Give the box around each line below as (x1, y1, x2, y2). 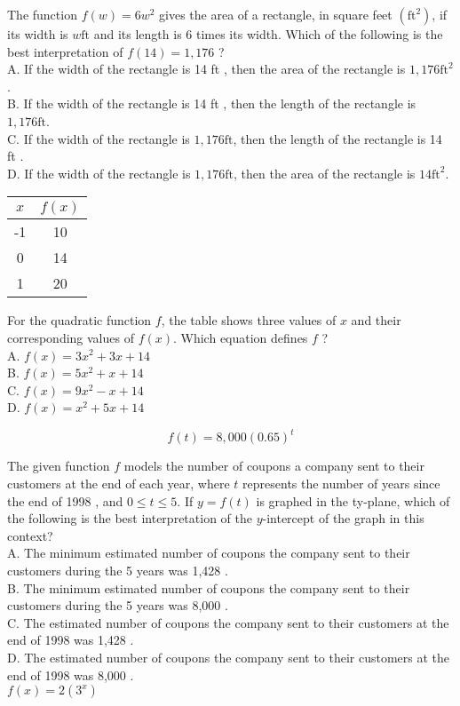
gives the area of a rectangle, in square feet (159, 5, 393, 23)
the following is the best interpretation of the (7, 509, 252, 528)
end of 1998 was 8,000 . (7, 665, 134, 684)
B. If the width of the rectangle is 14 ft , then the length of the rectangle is (7, 94, 416, 113)
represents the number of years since (242, 474, 440, 492)
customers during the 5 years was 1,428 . (7, 560, 228, 579)
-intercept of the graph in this (262, 509, 424, 528)
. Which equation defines (173, 328, 308, 346)
